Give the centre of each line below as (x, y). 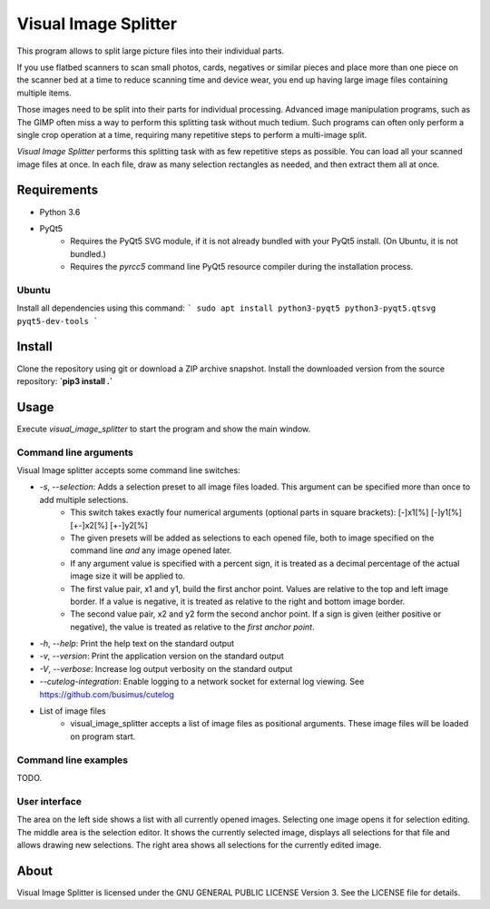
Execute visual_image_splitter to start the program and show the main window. (164, 429)
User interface (49, 801)
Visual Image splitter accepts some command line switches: (128, 470)
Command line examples (73, 760)
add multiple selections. (84, 499)
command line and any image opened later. (151, 550)
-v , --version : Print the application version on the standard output (162, 656)
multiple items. (44, 93)
